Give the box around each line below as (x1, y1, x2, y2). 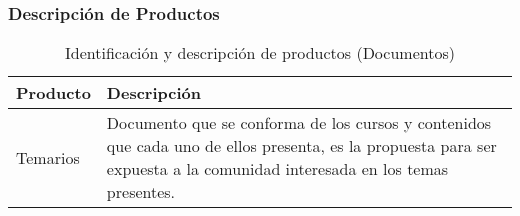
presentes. (106, 180, 176, 204)
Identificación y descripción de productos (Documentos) (65, 41, 455, 65)
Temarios (16, 145, 80, 169)
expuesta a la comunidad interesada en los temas (106, 157, 449, 181)
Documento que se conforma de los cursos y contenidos (106, 111, 492, 135)
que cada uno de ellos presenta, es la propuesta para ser (106, 134, 497, 158)
